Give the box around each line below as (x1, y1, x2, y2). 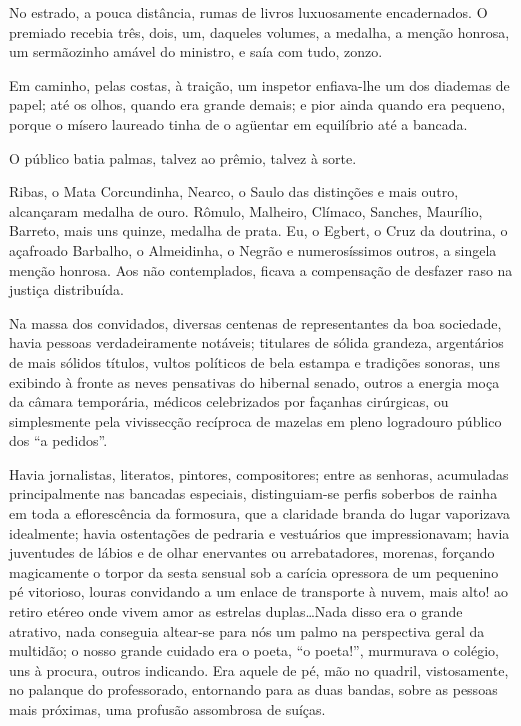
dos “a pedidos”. (9, 430, 108, 451)
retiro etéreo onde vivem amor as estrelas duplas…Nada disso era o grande (9, 601, 463, 622)
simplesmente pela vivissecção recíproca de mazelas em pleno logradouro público (9, 410, 502, 431)
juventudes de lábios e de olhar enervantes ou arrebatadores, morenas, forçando (9, 542, 495, 563)
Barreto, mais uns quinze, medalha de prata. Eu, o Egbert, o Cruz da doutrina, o (9, 220, 508, 241)
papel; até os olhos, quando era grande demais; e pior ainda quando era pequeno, (9, 94, 506, 115)
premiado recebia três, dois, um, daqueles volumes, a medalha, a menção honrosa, (9, 21, 510, 42)
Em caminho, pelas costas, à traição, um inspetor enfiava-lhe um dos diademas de (9, 74, 510, 95)
